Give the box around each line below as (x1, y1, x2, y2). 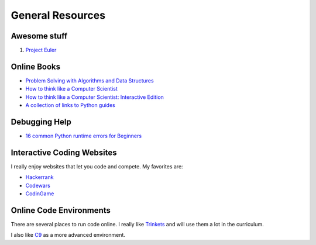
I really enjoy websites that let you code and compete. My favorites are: (11, 163, 184, 170)
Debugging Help (11, 117, 71, 127)
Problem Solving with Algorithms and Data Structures (25, 77, 154, 84)
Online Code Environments (11, 205, 111, 215)
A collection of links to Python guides (25, 102, 115, 109)
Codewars (25, 182, 51, 189)
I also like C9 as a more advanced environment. (11, 232, 126, 239)
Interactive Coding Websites (11, 147, 117, 157)
